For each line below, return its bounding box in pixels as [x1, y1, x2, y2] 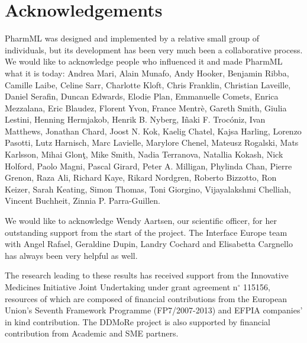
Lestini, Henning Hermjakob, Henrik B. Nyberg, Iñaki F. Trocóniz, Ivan [5, 113, 266, 126]
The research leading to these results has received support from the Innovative [5, 269, 289, 281]
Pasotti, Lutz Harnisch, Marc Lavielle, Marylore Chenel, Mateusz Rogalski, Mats [5, 136, 299, 149]
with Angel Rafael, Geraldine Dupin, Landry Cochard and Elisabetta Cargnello [5, 238, 293, 250]
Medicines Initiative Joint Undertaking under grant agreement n [5, 281, 238, 293]
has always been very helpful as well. [5, 249, 138, 261]
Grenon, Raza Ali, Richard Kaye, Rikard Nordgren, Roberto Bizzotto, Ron [5, 171, 277, 184]
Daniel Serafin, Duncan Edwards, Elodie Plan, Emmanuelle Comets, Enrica [5, 90, 279, 102]
